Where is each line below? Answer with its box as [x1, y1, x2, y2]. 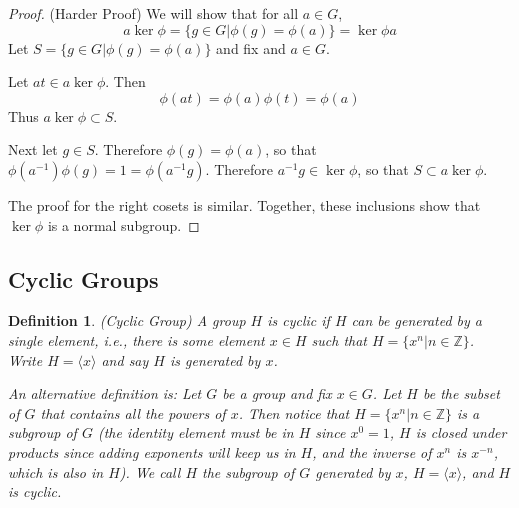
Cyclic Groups [8, 263, 159, 294]
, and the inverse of [312, 441, 432, 462]
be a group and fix [222, 383, 332, 404]
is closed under [415, 422, 507, 443]
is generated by [169, 349, 261, 370]
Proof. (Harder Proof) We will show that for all [8, 3, 299, 23]
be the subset [422, 383, 500, 404]
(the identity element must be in [97, 422, 294, 443]
